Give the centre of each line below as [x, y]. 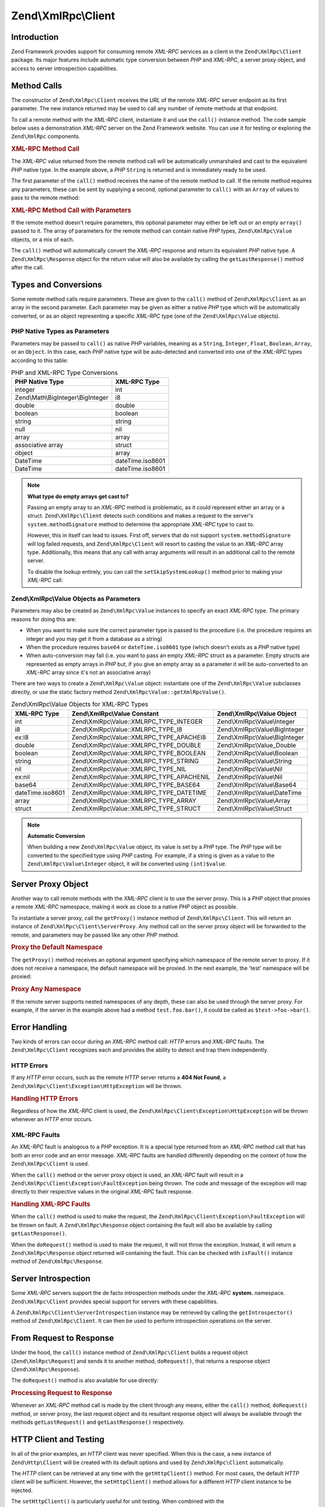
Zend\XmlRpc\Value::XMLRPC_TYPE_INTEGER [137, 722]
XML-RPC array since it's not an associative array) [88, 673]
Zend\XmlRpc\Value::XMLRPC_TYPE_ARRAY [134, 801]
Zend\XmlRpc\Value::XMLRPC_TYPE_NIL [129, 769]
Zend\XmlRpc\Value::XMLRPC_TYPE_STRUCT [136, 808]
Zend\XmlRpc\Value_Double [256, 745]
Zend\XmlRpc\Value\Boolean [257, 753]
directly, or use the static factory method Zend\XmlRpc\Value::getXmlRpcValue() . [119, 692]
